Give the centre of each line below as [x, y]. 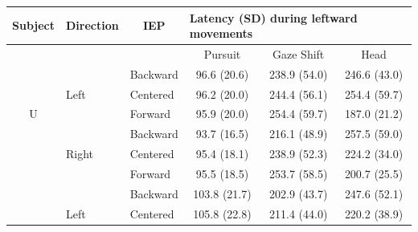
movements [221, 33]
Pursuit [222, 53]
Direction [92, 25]
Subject [33, 25]
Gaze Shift [299, 53]
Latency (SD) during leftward [273, 17]
